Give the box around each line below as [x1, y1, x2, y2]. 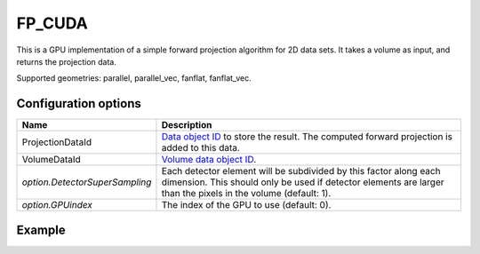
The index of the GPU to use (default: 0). [161, 199, 332, 211]
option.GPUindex [21, 199, 93, 211]
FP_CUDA [16, 13, 88, 33]
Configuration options [16, 96, 142, 111]
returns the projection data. [16, 56, 117, 67]
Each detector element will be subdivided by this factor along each [161, 165, 441, 178]
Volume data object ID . [161, 154, 257, 166]
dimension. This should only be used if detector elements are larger [161, 176, 444, 188]
